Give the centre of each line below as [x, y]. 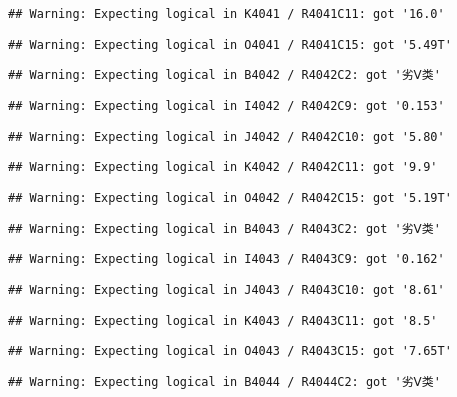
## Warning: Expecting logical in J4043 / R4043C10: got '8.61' [226, 289]
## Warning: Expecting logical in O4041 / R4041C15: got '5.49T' [230, 44]
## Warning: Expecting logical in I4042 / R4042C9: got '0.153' [226, 105]
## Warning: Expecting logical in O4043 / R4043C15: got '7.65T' [230, 351]
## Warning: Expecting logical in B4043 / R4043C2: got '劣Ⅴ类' [224, 228]
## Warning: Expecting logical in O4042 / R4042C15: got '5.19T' [230, 197]
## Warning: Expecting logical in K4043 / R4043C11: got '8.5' [223, 320]
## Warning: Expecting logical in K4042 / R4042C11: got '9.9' [223, 167]
